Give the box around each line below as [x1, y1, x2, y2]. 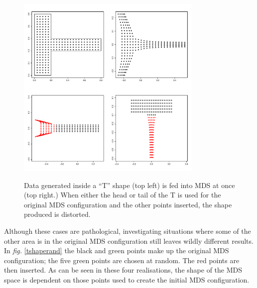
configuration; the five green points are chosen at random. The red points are [4, 255, 240, 265]
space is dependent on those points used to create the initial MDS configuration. [4, 274, 250, 285]
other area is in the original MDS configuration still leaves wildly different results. [4, 235, 254, 246]
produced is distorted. [24, 209, 91, 219]
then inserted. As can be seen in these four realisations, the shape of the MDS [4, 265, 243, 275]
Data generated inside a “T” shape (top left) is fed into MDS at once [24, 180, 235, 190]
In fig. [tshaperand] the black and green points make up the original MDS [4, 245, 229, 256]
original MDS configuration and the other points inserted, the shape [24, 199, 232, 209]
